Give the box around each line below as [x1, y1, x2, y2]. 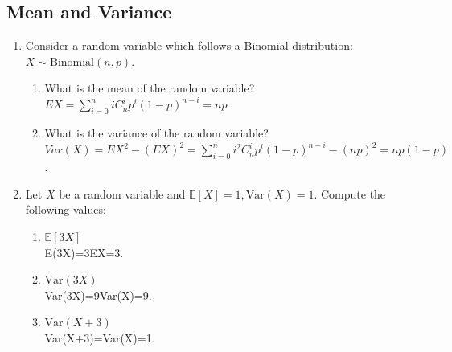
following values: [25, 201, 106, 218]
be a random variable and [59, 185, 186, 202]
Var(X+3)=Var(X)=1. [44, 329, 155, 346]
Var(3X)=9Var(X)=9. [44, 286, 152, 303]
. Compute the [314, 185, 386, 202]
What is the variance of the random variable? [44, 125, 269, 141]
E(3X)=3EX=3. [44, 244, 124, 260]
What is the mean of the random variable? [44, 80, 255, 96]
